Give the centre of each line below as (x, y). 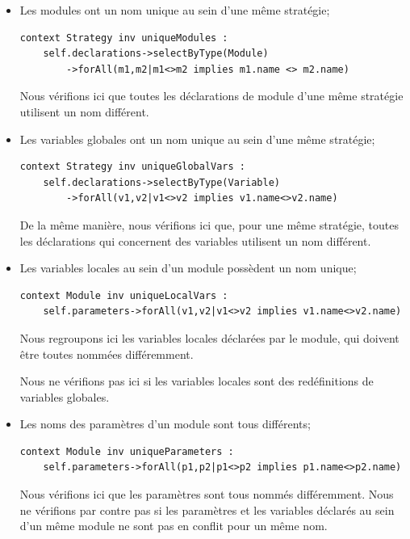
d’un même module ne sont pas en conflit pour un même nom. (174, 526)
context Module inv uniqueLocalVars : (124, 295)
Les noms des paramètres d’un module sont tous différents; (165, 424)
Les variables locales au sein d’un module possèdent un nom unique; (188, 268)
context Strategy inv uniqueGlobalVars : (132, 167)
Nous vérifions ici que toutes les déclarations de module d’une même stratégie (211, 96)
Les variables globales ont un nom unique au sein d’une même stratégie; (197, 139)
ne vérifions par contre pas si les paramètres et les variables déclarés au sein (207, 510)
